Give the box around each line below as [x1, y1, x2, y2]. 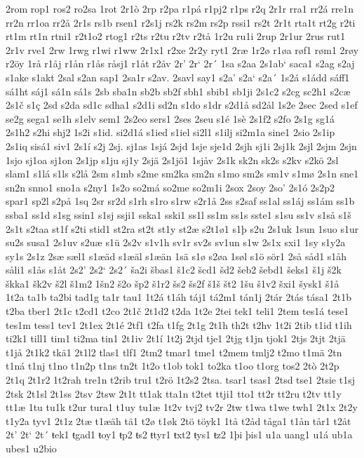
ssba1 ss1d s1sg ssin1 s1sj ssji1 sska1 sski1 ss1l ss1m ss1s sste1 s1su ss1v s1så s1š [6, 207, 351, 222]
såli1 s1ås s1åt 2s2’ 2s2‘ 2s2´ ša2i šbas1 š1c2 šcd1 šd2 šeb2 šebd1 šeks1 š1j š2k [6, 262, 342, 277]
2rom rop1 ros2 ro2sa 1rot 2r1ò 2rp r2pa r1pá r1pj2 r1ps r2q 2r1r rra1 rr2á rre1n [6, 1, 354, 15]
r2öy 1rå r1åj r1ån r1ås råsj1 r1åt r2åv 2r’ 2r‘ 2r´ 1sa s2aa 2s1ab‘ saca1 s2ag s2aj [6, 56, 355, 71]
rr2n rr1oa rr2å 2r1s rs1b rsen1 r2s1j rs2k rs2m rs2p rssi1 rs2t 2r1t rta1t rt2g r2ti [6, 15, 356, 29]
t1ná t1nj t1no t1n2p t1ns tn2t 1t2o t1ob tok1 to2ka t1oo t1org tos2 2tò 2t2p [6, 358, 339, 373]
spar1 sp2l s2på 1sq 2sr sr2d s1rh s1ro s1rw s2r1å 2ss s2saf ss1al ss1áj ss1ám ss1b [6, 194, 355, 208]
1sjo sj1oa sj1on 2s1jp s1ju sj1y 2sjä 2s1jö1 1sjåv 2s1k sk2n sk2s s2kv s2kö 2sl [6, 152, 339, 167]
